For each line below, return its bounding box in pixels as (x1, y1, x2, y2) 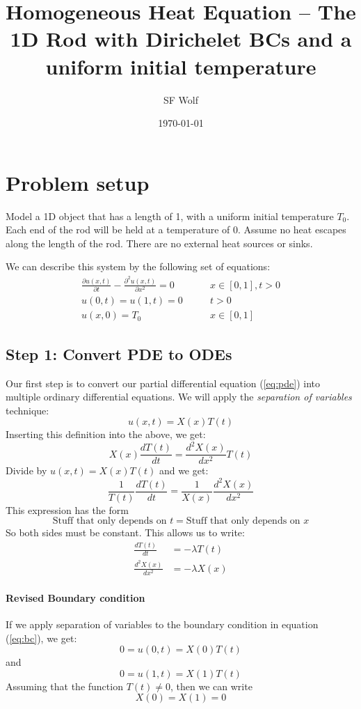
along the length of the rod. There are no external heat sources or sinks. (6, 235, 313, 250)
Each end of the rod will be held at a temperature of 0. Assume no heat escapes (6, 222, 346, 237)
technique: (6, 403, 49, 417)
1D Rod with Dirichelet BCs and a (10, 24, 352, 53)
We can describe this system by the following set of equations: (6, 259, 271, 274)
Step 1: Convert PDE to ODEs (6, 343, 232, 364)
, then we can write (170, 678, 252, 693)
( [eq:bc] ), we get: (6, 630, 77, 645)
